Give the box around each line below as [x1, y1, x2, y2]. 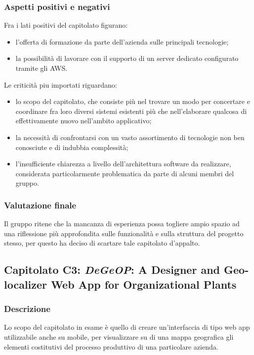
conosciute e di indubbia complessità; [15, 142, 128, 152]
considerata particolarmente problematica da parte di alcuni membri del [15, 168, 234, 178]
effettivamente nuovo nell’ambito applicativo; [15, 115, 152, 126]
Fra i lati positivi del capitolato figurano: [4, 20, 128, 30]
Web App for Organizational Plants [51, 276, 237, 292]
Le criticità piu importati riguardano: [4, 79, 117, 90]
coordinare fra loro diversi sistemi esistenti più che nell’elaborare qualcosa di [15, 105, 247, 116]
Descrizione [4, 303, 50, 315]
